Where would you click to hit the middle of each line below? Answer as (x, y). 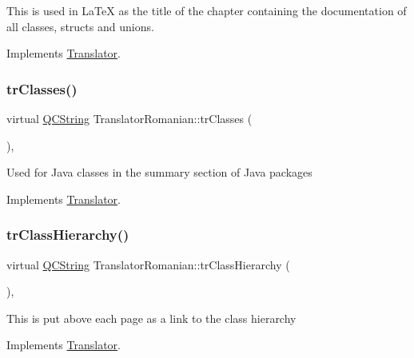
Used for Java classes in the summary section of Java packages (159, 172)
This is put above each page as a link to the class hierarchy (151, 318)
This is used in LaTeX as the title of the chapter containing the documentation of (207, 10)
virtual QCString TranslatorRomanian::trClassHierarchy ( (148, 264)
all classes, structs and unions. (80, 26)
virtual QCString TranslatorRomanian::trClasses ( (129, 118)
